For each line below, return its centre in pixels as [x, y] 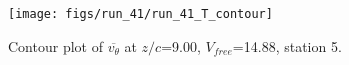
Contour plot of [55, 45]
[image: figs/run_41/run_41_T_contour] [140, 14]
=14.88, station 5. [287, 45]
